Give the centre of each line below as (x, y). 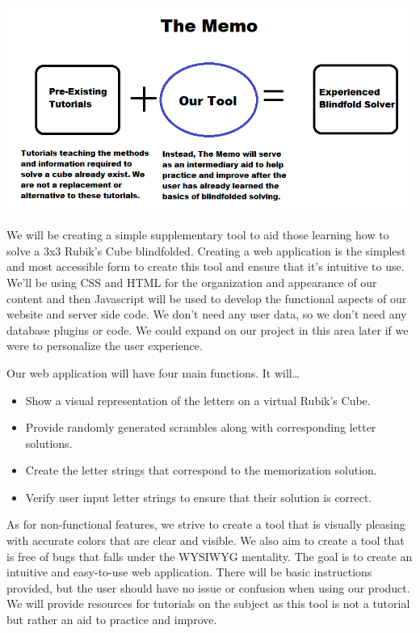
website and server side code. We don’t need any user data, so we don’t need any (207, 314)
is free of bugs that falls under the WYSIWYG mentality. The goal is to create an (210, 556)
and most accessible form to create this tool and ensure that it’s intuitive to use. (206, 266)
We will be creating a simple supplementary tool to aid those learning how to (198, 235)
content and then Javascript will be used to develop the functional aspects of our (207, 298)
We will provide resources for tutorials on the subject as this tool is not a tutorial (208, 603)
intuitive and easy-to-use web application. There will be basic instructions (189, 572)
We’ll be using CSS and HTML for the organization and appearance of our (192, 282)
